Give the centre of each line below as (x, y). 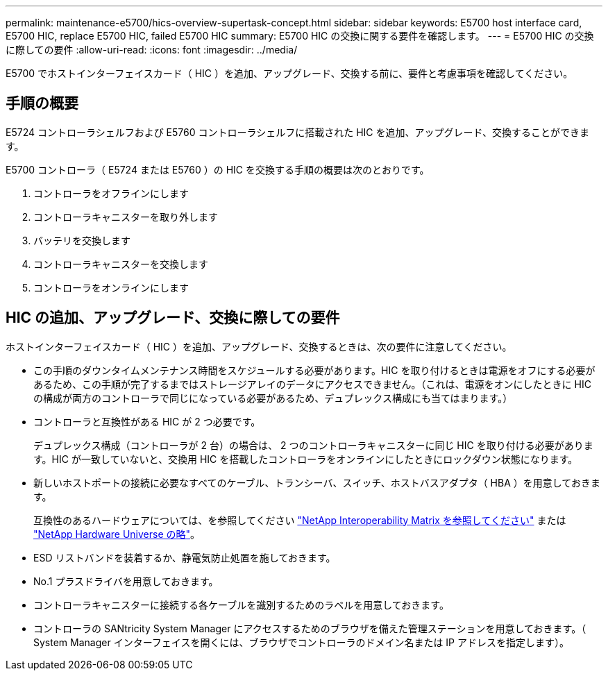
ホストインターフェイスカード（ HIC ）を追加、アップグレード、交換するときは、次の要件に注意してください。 (259, 346)
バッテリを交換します (82, 240)
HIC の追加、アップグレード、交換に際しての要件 (173, 318)
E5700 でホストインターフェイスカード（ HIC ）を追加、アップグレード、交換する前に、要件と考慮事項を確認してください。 (289, 73)
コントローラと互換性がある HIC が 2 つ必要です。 (147, 421)
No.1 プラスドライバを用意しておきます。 (126, 581)
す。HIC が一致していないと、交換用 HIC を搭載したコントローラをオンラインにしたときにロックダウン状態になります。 (306, 459)
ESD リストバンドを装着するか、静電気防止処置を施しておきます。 (185, 557)
